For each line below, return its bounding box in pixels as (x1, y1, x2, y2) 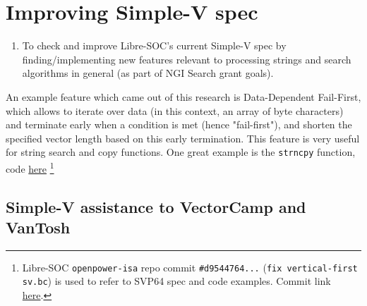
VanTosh (6, 216, 71, 238)
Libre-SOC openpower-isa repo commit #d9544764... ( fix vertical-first (22, 259, 358, 274)
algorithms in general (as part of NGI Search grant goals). (22, 66, 274, 80)
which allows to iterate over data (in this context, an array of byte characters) (6, 103, 344, 118)
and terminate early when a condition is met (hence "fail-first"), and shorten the (6, 117, 352, 132)
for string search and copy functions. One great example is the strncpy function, (6, 145, 356, 159)
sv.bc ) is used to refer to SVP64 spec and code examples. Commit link (22, 274, 331, 288)
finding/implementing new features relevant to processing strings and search (22, 51, 351, 66)
